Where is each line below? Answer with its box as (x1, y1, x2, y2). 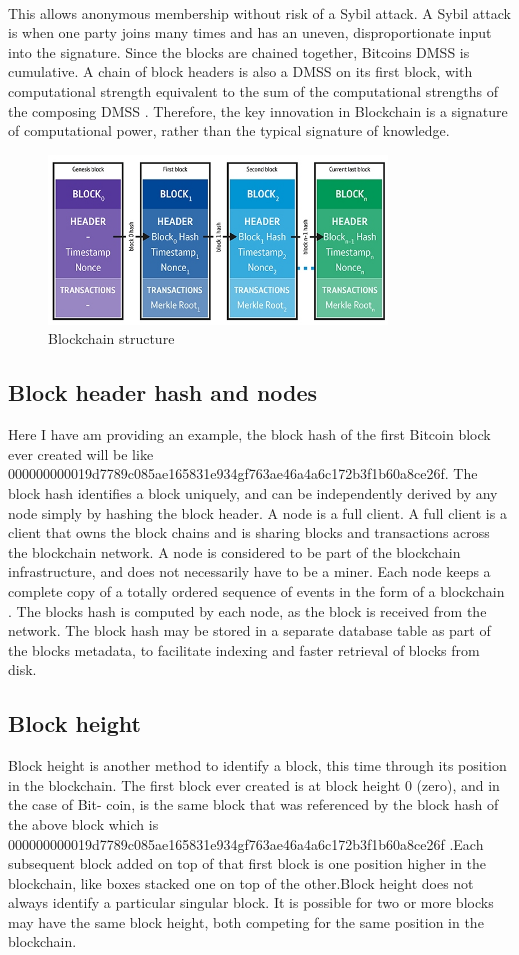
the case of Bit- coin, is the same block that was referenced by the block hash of (8, 794, 499, 815)
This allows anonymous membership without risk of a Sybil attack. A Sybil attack (8, 2, 511, 23)
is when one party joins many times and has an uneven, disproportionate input (8, 22, 492, 43)
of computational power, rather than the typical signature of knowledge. (8, 120, 450, 141)
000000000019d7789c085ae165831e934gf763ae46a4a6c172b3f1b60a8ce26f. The (8, 463, 478, 484)
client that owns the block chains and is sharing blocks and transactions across (8, 522, 490, 543)
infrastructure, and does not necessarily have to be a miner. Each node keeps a (8, 561, 491, 582)
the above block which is (8, 813, 159, 834)
